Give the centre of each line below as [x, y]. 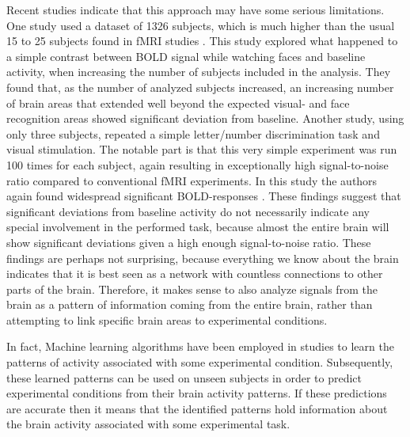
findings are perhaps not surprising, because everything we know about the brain [203, 258]
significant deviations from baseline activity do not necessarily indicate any [188, 211]
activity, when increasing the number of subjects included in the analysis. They [199, 72]
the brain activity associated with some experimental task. [148, 424]
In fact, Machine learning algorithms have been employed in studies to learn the [200, 346]
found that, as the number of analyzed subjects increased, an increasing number [200, 87]
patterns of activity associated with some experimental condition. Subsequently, [200, 362]
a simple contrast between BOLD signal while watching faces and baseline [186, 56]
